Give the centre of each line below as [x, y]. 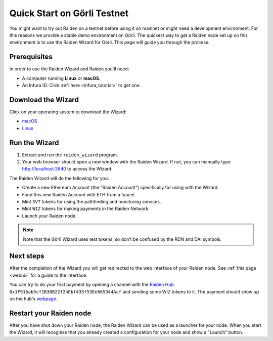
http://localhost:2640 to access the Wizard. [67, 169]
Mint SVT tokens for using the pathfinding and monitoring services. [92, 201]
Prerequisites [31, 57]
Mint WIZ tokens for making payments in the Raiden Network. [86, 209]
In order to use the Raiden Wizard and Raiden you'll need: [69, 69]
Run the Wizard [34, 142]
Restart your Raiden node [50, 313]
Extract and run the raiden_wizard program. [70, 155]
